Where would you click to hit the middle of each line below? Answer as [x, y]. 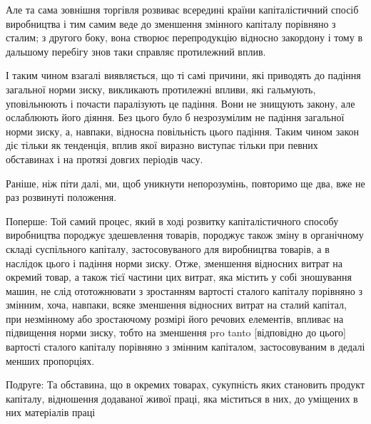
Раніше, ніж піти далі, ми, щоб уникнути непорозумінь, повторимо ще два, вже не [185, 183]
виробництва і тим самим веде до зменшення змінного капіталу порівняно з [171, 23]
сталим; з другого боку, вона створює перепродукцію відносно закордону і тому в [184, 37]
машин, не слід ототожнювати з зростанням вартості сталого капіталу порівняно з [184, 290]
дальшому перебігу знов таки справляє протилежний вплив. [136, 51]
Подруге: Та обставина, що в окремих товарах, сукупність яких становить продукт [185, 384]
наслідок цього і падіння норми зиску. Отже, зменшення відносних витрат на [174, 263]
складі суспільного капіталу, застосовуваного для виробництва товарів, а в [168, 248]
